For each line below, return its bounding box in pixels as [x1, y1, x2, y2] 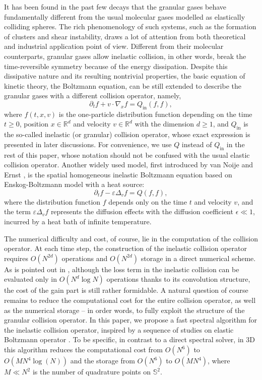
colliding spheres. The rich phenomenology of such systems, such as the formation [4, 21, 256, 32]
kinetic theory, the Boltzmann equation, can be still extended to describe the [4, 80, 241, 91]
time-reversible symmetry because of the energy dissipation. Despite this [4, 60, 228, 71]
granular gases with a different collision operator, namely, [4, 90, 181, 101]
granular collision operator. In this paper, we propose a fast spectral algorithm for [4, 314, 257, 325]
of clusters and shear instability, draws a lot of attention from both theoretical [4, 31, 246, 41]
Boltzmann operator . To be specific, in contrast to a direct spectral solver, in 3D [4, 334, 255, 345]
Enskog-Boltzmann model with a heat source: [4, 179, 145, 189]
